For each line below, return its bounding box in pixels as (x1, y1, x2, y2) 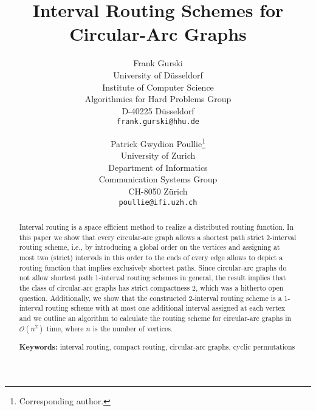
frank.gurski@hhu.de (116, 117, 200, 126)
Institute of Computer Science (102, 80, 214, 93)
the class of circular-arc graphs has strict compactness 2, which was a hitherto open (19, 282, 284, 292)
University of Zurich (120, 149, 196, 162)
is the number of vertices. (92, 323, 173, 333)
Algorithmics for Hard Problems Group (84, 92, 232, 105)
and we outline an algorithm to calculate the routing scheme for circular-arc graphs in (19, 313, 292, 323)
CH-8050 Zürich (128, 184, 188, 197)
